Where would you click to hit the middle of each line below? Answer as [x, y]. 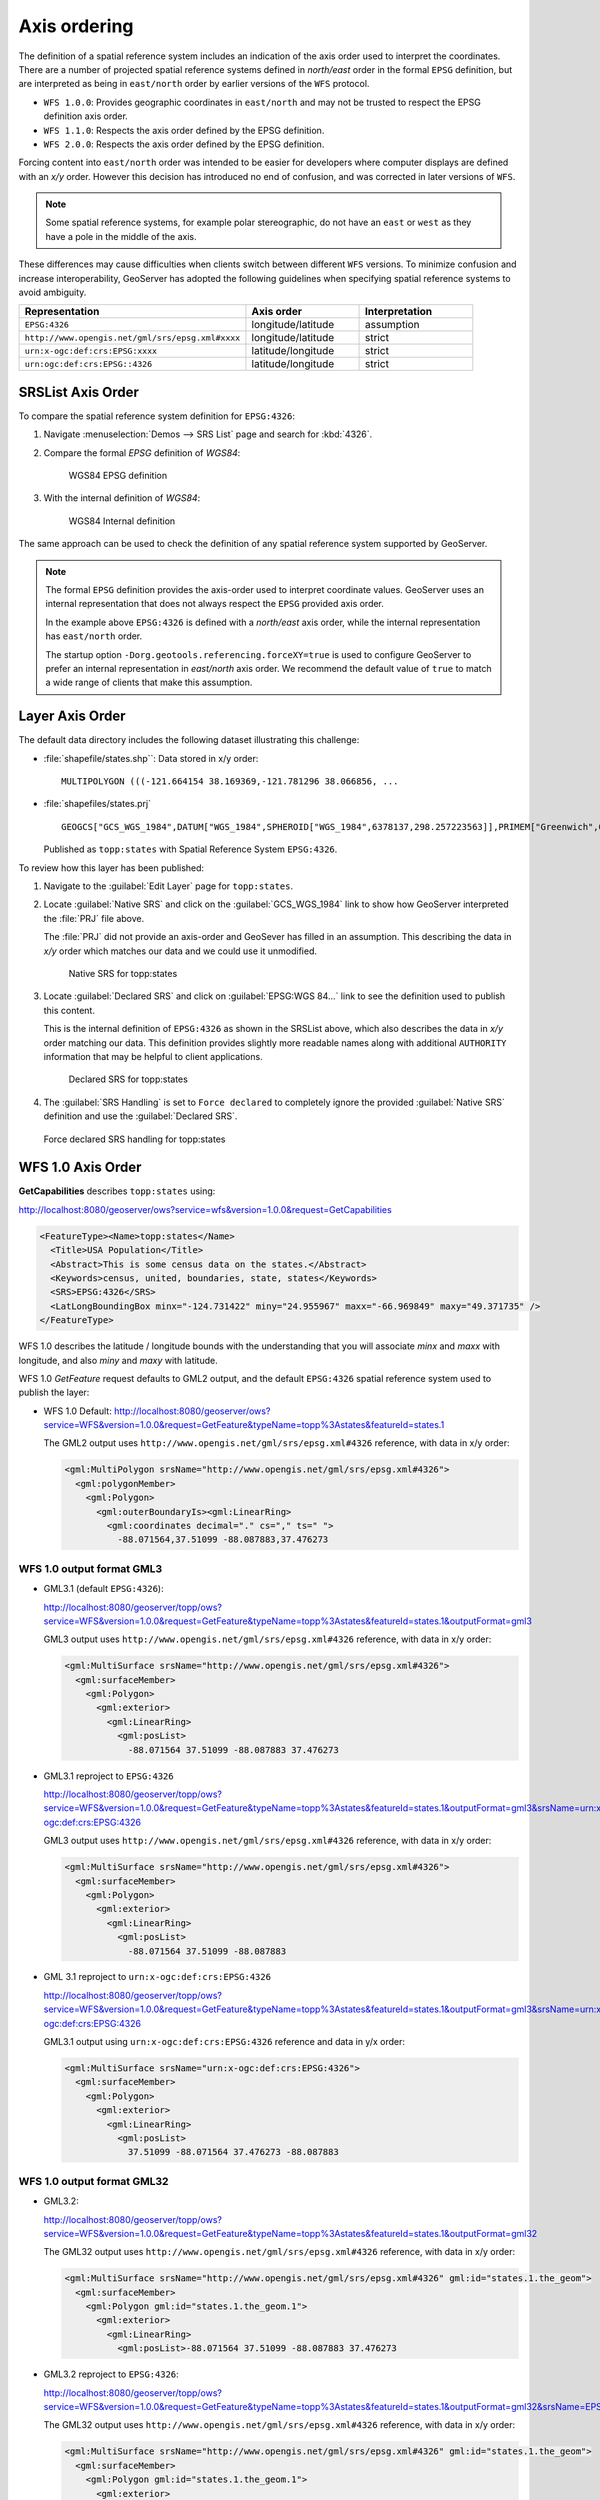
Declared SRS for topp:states [128, 1079]
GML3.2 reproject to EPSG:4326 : [111, 2374]
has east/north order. [94, 636]
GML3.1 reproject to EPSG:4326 [108, 1776]
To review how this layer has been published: [111, 867]
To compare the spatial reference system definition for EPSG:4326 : [156, 416]
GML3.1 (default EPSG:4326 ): [103, 1589]
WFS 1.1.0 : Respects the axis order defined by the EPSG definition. [184, 130]
